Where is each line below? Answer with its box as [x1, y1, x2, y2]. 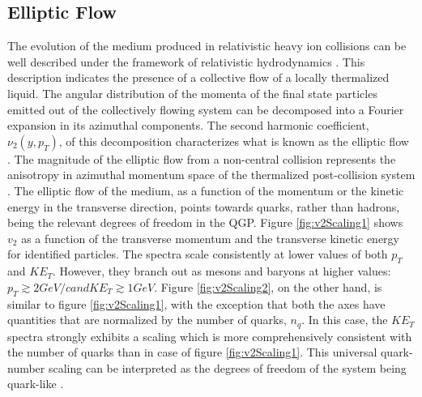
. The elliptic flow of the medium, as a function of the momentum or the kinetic [7, 181, 404, 198]
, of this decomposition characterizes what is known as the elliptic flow [58, 132, 409, 149]
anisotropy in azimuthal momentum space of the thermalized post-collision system [7, 166, 416, 183]
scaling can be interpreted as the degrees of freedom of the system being [48, 359, 407, 376]
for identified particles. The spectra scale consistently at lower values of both [7, 245, 388, 263]
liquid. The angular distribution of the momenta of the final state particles [7, 84, 377, 101]
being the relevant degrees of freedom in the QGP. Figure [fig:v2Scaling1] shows [7, 214, 403, 231]
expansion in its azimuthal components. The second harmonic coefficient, [7, 117, 369, 134]
